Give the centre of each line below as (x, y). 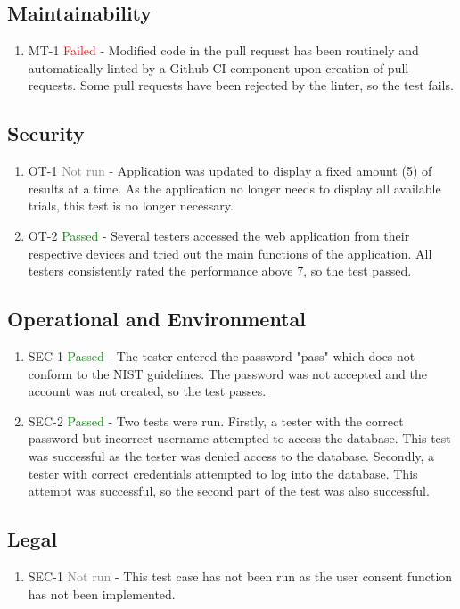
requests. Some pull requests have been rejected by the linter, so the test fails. (241, 85)
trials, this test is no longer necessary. (131, 206)
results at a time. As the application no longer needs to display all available (234, 188)
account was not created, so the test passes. (147, 391)
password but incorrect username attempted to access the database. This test (239, 438)
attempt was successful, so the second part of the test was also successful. (229, 491)
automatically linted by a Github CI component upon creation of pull (218, 67)
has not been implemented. (102, 593)
